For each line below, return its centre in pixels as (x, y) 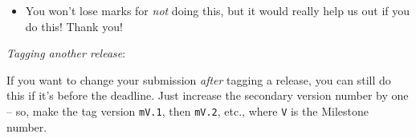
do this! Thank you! (74, 26)
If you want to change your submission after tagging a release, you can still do (199, 79)
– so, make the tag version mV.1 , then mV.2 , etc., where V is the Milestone (188, 110)
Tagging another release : (66, 53)
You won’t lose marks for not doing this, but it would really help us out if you (218, 10)
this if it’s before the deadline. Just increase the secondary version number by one (208, 95)
